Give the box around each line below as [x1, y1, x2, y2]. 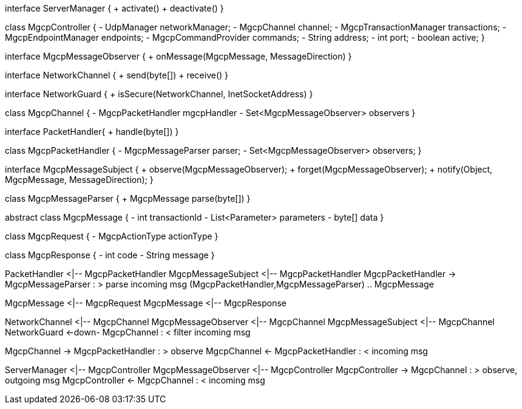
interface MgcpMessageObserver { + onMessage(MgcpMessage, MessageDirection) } [5, 51, 352, 61]
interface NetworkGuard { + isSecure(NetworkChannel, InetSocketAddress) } [5, 89, 313, 99]
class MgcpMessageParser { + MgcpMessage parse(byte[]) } [5, 193, 251, 204]
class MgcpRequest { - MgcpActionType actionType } [5, 231, 219, 241]
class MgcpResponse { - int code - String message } [5, 250, 215, 260]
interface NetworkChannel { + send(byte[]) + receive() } [5, 70, 229, 80]
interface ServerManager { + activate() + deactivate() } [5, 3, 224, 13]
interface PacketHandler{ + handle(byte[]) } [5, 126, 179, 137]
